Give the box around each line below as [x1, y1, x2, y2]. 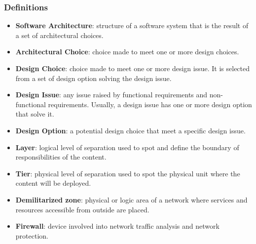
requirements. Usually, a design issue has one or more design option [48, 99, 252, 109]
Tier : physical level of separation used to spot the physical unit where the [15, 168, 240, 178]
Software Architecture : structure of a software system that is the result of [15, 20, 249, 31]
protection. [15, 230, 48, 241]
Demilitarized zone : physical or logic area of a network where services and [15, 194, 248, 204]
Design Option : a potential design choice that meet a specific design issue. [15, 125, 246, 135]
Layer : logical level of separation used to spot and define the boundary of [15, 142, 239, 152]
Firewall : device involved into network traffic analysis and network [15, 221, 219, 231]
